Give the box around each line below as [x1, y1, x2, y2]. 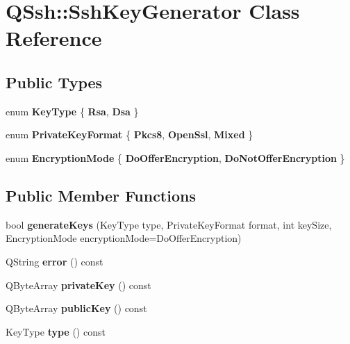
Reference [6, 24, 102, 52]
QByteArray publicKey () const [6, 301, 147, 316]
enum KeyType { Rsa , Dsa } [6, 104, 139, 118]
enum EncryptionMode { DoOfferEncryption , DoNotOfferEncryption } [6, 150, 345, 165]
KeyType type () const [6, 324, 106, 338]
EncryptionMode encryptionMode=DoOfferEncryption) [6, 231, 242, 245]
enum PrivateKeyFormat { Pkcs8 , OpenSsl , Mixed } [6, 127, 253, 142]
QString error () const [6, 254, 103, 268]
